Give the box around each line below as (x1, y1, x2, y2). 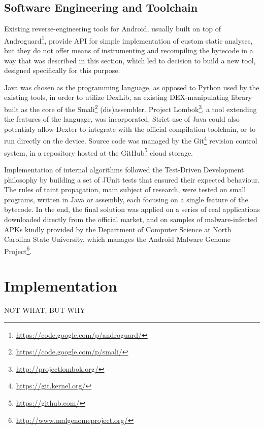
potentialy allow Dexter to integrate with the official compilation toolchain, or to (4, 123, 256, 134)
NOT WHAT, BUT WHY (4, 305, 85, 315)
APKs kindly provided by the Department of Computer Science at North (4, 224, 232, 234)
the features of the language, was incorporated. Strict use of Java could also (4, 114, 240, 124)
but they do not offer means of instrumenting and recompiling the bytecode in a (4, 45, 253, 56)
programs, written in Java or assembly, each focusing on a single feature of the (4, 194, 248, 204)
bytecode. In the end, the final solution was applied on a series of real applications (4, 204, 260, 214)
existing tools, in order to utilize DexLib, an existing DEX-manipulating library (4, 92, 252, 102)
